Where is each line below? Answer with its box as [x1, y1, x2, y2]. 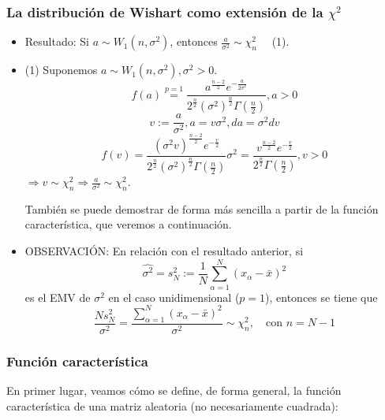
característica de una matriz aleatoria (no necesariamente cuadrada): [6, 397, 338, 414]
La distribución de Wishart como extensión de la [6, 2, 323, 21]
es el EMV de [24, 288, 91, 305]
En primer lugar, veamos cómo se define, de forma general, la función [6, 381, 342, 398]
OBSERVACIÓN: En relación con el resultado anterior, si [24, 243, 304, 259]
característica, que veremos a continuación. [24, 216, 232, 232]
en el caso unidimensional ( [108, 288, 240, 305]
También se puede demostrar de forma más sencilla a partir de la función [24, 200, 379, 217]
